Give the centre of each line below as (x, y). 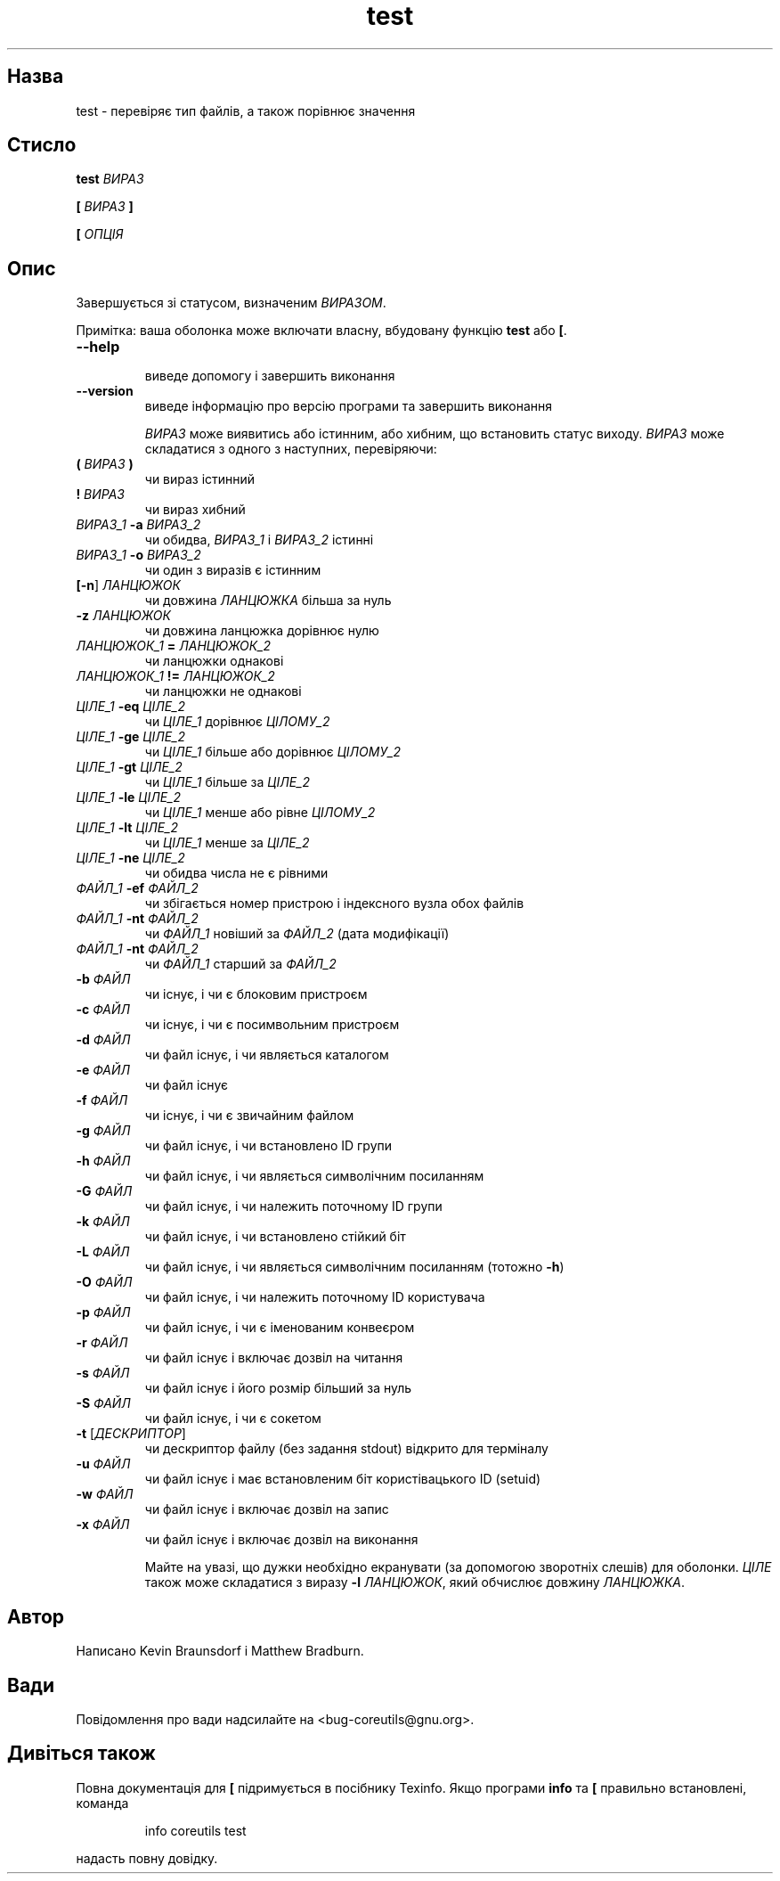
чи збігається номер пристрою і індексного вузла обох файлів (334, 904)
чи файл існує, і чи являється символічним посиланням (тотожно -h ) (354, 1267)
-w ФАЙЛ (105, 1494)
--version (105, 391)
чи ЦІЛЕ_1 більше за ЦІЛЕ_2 (227, 782)
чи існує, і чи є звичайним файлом (249, 1116)
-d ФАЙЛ (103, 1040)
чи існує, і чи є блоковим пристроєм (256, 994)
